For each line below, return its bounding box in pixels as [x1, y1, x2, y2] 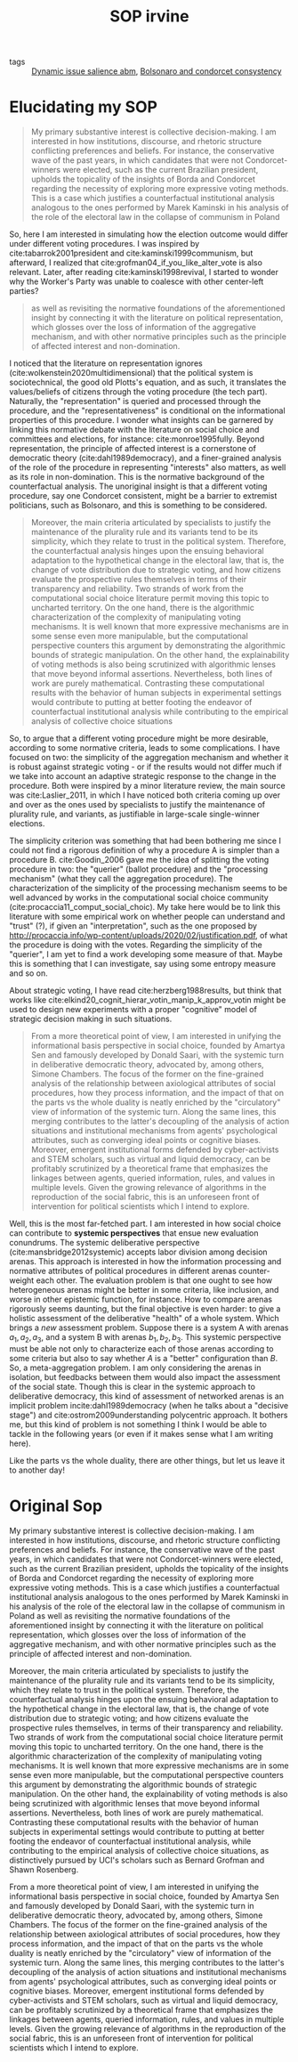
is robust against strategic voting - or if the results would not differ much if [9, 761, 282, 772]
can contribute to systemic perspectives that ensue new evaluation [9, 1228, 260, 1238]
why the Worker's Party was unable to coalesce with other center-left [9, 276, 264, 287]
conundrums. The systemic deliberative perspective [9, 1238, 200, 1248]
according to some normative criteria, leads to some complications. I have [9, 743, 280, 753]
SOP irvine [109, 6, 189, 27]
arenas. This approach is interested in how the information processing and [9, 1256, 282, 1267]
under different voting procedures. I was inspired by [9, 239, 200, 249]
